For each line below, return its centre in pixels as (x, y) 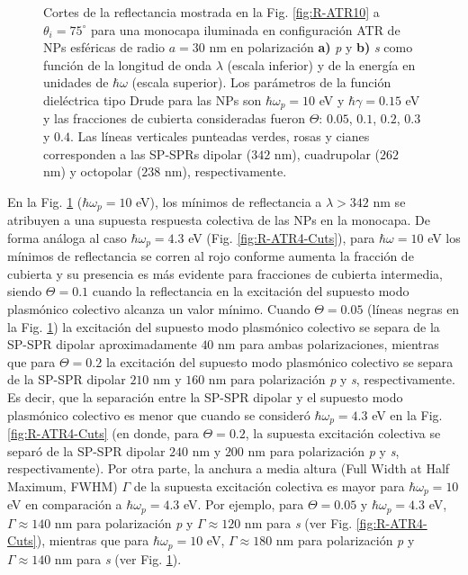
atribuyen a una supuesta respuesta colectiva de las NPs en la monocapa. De (219, 220)
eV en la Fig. (407, 414)
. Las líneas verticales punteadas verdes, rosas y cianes (220, 136)
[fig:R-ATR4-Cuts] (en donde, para (103, 433)
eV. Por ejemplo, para (243, 504)
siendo (25, 291)
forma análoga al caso (67, 237)
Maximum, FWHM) (63, 485)
